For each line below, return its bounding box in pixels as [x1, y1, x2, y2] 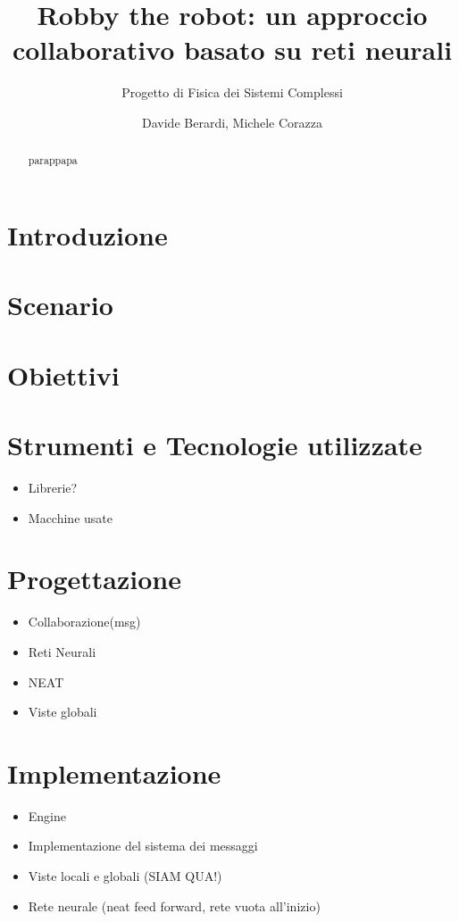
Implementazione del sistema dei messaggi [28, 836, 258, 855]
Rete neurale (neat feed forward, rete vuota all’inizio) [28, 896, 321, 915]
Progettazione [7, 561, 181, 597]
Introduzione [7, 216, 168, 253]
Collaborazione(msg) [28, 612, 141, 631]
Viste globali [28, 702, 97, 721]
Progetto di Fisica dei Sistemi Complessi [121, 83, 343, 102]
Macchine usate [28, 508, 113, 527]
